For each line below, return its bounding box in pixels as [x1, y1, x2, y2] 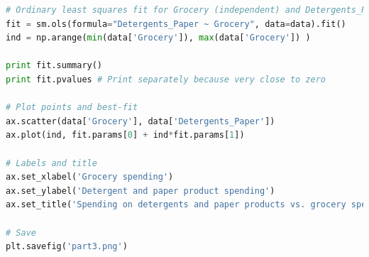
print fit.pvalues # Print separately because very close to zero [6, 74, 326, 84]
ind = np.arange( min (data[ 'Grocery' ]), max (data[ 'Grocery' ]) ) [6, 33, 311, 43]
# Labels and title [6, 158, 97, 168]
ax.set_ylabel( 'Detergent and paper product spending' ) [6, 185, 275, 196]
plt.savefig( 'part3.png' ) [6, 241, 128, 252]
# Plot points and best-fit [6, 102, 138, 113]
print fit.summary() [6, 60, 103, 71]
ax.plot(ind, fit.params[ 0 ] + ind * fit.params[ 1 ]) [6, 130, 245, 141]
